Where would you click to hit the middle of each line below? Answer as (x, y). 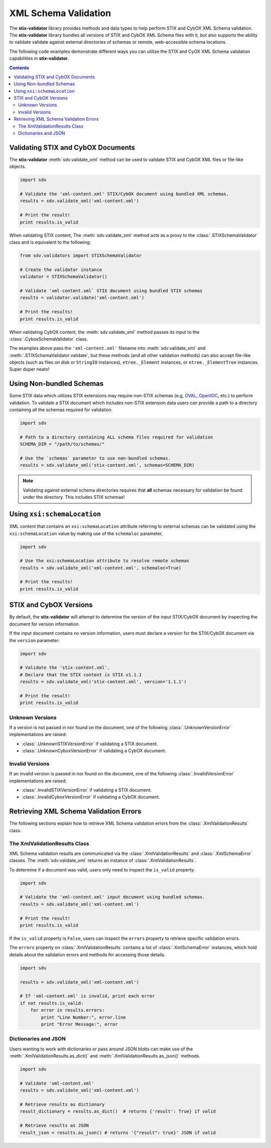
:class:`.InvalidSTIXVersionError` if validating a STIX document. (87, 790)
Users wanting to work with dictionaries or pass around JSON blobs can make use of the (101, 1049)
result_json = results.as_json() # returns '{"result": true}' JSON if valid (118, 1132)
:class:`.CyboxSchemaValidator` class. (48, 339)
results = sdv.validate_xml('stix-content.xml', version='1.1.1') (103, 682)
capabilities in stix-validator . (39, 58)
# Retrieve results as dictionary (62, 1104)
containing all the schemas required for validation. (61, 410)
